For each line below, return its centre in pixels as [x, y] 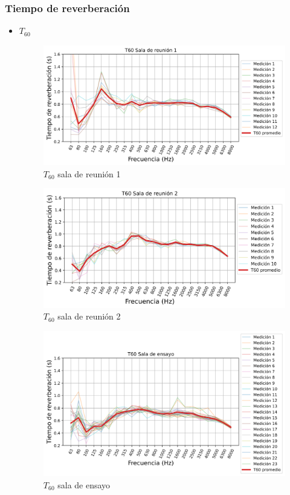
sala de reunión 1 [89, 173]
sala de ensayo [84, 484]
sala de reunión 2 [89, 316]
